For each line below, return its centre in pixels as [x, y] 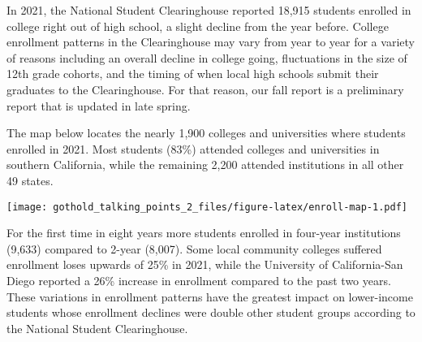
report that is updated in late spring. [99, 105]
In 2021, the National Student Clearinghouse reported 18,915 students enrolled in [209, 10]
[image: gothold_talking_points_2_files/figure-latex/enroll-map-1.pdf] [207, 207]
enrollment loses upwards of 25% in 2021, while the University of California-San [205, 264]
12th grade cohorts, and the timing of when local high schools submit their [193, 74]
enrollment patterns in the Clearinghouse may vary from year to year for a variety [211, 42]
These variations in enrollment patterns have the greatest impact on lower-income [210, 296]
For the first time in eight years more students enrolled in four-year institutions [204, 233]
